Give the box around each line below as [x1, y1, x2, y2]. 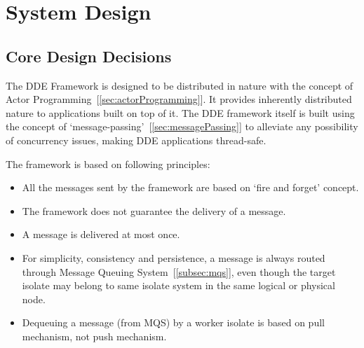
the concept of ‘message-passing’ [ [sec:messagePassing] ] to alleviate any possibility [6, 119, 358, 134]
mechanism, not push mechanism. [22, 328, 167, 343]
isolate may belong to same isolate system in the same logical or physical [22, 278, 335, 293]
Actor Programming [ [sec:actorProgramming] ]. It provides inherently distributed [6, 92, 352, 106]
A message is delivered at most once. [22, 227, 180, 242]
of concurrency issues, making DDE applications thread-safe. [6, 132, 267, 147]
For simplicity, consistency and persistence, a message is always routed [22, 250, 325, 265]
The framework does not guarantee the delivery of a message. [22, 203, 286, 218]
